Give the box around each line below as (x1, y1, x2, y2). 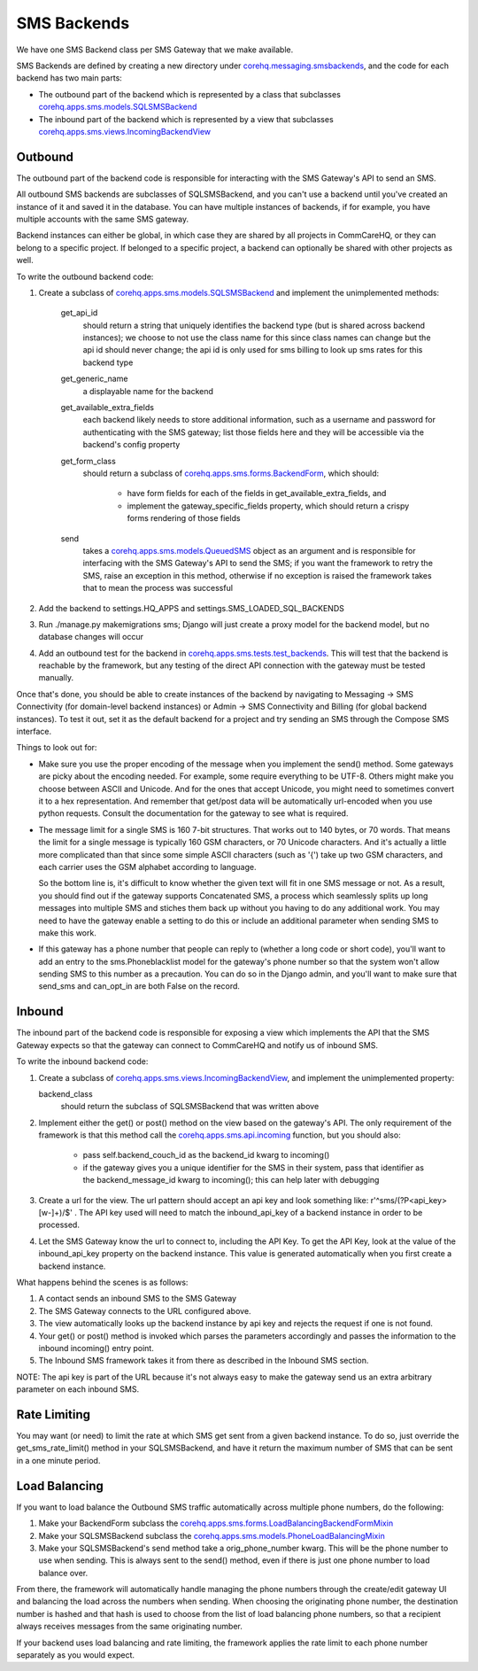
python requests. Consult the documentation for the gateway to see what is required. (38, 808, 349, 819)
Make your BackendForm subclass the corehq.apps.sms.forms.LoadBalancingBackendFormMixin (38, 1518, 394, 1528)
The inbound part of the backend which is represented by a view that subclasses (38, 113, 334, 124)
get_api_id (60, 307, 98, 318)
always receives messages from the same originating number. (16, 1621, 243, 1632)
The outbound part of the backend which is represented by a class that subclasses (38, 89, 341, 99)
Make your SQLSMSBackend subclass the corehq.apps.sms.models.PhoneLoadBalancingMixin (38, 1530, 385, 1541)
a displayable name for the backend (82, 385, 214, 396)
